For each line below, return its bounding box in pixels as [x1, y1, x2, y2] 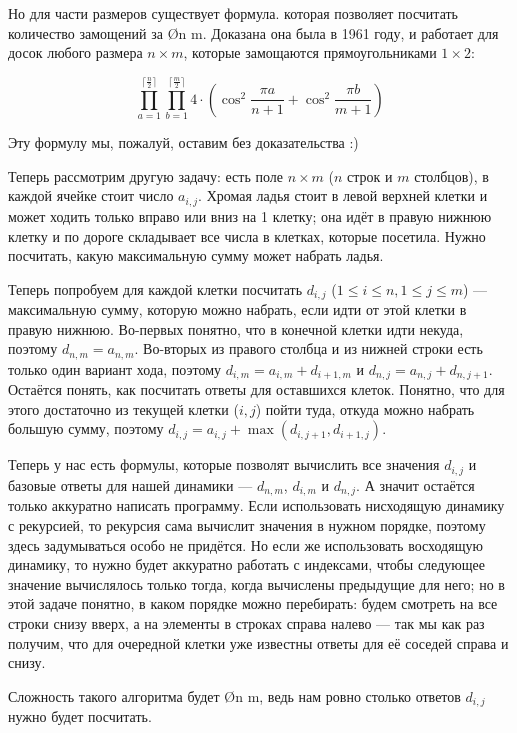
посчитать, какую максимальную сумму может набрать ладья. [8, 245, 384, 266]
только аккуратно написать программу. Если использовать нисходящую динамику [8, 495, 505, 516]
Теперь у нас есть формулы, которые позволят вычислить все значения [8, 454, 440, 475]
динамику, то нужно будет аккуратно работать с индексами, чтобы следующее [8, 554, 485, 575]
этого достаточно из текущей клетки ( [8, 398, 239, 419]
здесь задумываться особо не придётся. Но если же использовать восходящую [8, 534, 483, 555]
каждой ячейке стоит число [8, 185, 174, 206]
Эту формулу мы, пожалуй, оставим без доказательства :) [8, 132, 359, 153]
